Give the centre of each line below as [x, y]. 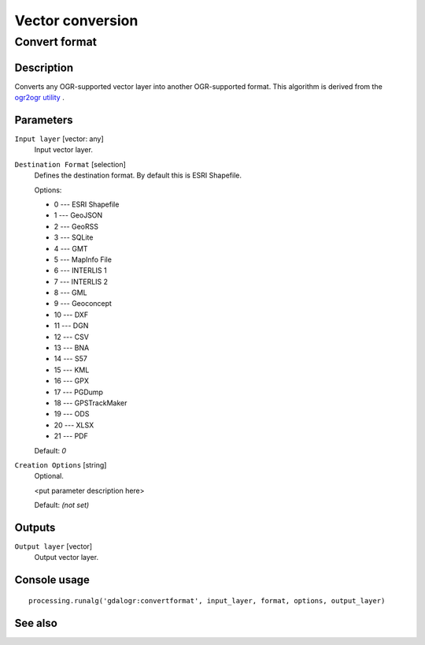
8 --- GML [70, 293]
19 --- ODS [72, 414]
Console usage [52, 580]
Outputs [35, 527]
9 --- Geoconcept [83, 304]
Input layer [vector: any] [59, 139]
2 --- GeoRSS [76, 226]
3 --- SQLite [74, 237]
